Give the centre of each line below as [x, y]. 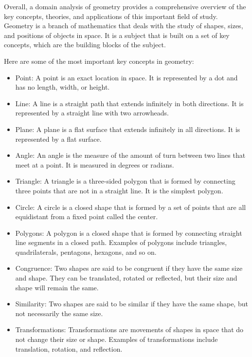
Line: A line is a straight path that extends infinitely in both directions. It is [129, 103]
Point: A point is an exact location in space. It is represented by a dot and [126, 77]
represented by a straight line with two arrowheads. [92, 113]
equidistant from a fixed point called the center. [87, 216]
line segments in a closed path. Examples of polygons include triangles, [121, 242]
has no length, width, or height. [63, 87]
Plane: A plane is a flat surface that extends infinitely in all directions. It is [128, 129]
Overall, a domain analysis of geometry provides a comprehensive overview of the [125, 6]
